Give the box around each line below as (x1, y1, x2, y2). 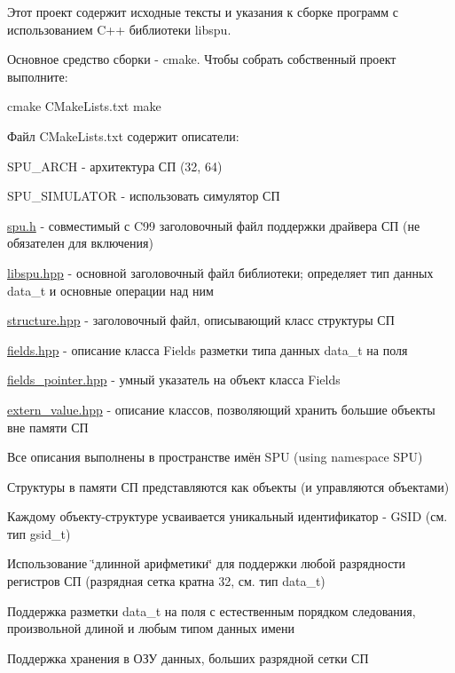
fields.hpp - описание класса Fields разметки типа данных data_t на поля (7, 340, 408, 359)
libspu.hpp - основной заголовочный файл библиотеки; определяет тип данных (7, 263, 434, 281)
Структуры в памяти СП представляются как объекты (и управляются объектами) (7, 477, 450, 495)
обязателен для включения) (7, 234, 153, 252)
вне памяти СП (7, 417, 89, 436)
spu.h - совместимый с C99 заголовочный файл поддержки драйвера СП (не (7, 216, 420, 234)
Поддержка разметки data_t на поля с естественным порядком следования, (7, 601, 416, 620)
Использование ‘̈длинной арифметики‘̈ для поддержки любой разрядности (7, 554, 405, 573)
